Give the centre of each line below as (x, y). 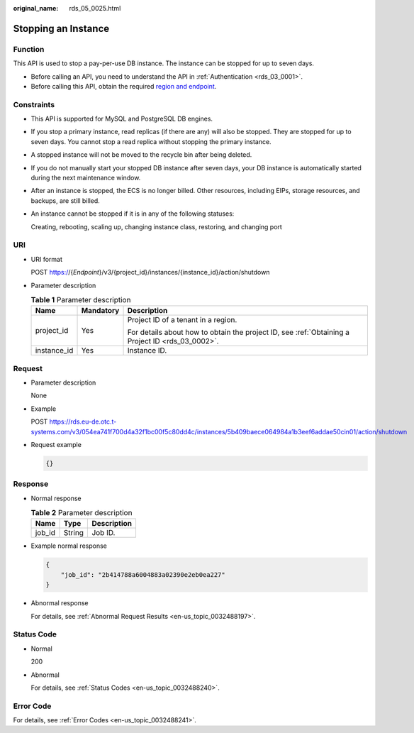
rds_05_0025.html (95, 8)
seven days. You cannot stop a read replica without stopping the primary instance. (151, 141)
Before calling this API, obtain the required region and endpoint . (124, 86)
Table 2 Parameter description (82, 513)
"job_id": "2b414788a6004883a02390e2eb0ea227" (143, 574)
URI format (47, 259)
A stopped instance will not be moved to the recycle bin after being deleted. (141, 155)
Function (29, 49)
